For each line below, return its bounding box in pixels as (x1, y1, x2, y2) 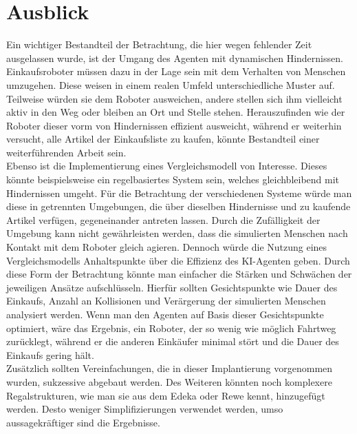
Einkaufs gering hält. (6, 347, 94, 362)
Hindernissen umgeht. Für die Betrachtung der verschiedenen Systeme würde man (6, 185, 352, 200)
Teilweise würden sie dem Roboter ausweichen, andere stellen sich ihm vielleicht (6, 91, 343, 105)
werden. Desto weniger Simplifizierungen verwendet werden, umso (6, 402, 283, 416)
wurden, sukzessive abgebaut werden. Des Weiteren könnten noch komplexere (6, 374, 332, 389)
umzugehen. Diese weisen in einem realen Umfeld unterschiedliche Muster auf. (6, 77, 335, 92)
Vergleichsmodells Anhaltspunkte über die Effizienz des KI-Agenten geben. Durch (6, 253, 350, 267)
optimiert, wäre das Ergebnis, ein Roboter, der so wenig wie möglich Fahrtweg (6, 320, 336, 335)
